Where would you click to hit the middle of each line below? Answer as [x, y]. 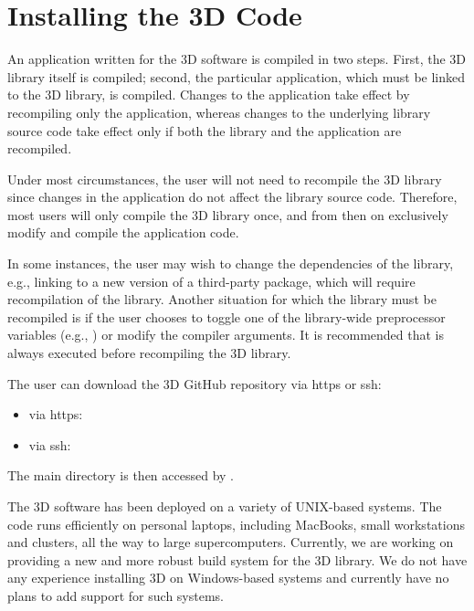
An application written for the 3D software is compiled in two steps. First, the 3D [237, 59]
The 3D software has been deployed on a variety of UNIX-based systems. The [225, 506]
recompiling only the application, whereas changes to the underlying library [219, 112]
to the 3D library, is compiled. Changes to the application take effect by [209, 95]
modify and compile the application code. [123, 232]
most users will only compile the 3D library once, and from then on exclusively [228, 214]
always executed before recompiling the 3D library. [149, 353]
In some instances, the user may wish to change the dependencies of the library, [231, 263]
